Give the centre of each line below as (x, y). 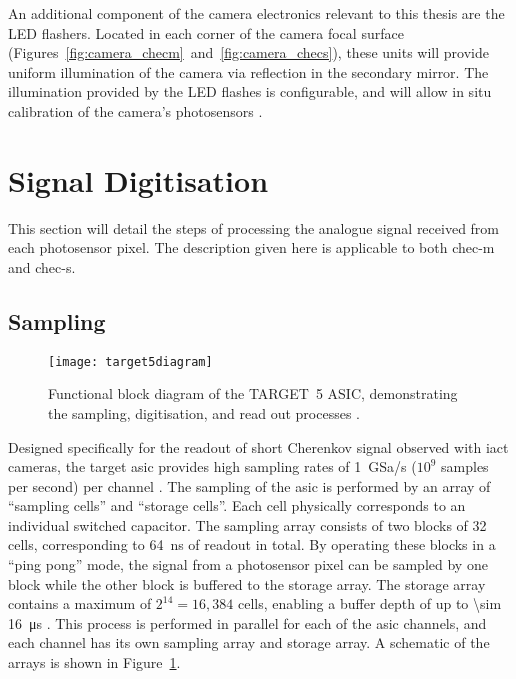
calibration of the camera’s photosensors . (135, 110)
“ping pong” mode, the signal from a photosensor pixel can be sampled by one (248, 564)
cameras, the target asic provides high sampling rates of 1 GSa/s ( (212, 466)
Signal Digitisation (138, 179)
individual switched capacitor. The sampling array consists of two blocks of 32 (247, 524)
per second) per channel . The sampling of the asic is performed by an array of (249, 485)
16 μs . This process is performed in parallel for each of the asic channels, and (247, 622)
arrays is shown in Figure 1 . (94, 662)
